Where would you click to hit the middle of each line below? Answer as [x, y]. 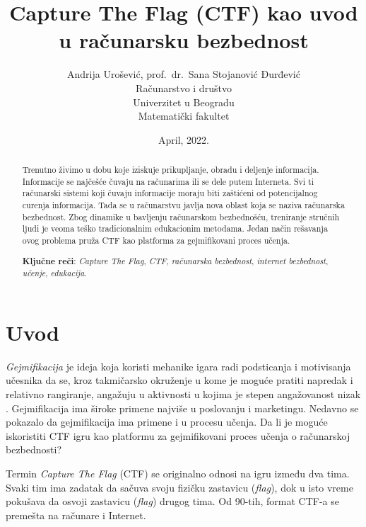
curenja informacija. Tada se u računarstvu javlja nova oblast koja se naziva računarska [183, 205]
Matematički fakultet [184, 116]
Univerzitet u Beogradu [184, 102]
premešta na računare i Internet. [76, 515]
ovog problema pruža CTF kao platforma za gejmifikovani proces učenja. [156, 240]
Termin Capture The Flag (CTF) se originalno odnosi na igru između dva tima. [178, 473]
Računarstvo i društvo [184, 87]
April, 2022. [183, 139]
